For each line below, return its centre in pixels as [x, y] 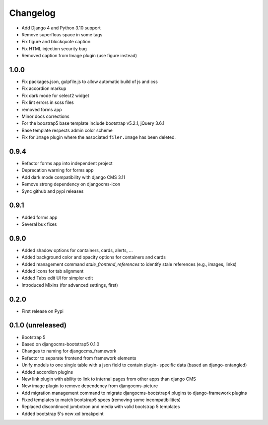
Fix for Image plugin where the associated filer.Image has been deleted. [99, 137]
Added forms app [39, 217]
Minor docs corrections [45, 116]
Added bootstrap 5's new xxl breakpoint [63, 414]
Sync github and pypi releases [53, 191]
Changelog [32, 13]
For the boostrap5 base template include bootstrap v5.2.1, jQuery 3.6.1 [93, 123]
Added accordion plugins [47, 372]
